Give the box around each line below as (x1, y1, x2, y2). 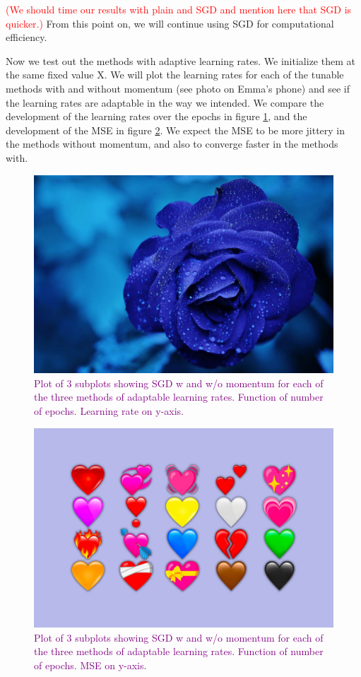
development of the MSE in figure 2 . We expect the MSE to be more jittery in (6, 122, 345, 137)
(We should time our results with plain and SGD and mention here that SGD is (6, 2, 352, 16)
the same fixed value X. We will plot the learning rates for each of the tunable (6, 67, 344, 82)
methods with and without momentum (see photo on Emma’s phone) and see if (6, 81, 350, 95)
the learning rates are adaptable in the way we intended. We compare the (6, 95, 324, 110)
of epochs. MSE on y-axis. (34, 657, 147, 672)
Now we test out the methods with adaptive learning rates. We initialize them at (6, 53, 355, 68)
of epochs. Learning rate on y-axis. (34, 404, 184, 418)
